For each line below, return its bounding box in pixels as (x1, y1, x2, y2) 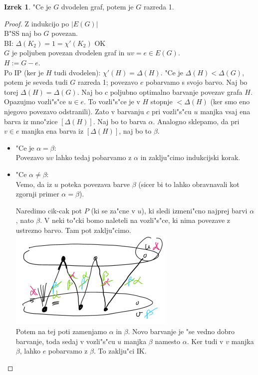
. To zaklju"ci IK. (94, 346, 147, 356)
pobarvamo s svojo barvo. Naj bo (146, 77, 248, 87)
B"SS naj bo (4, 28, 41, 38)
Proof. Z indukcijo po (4, 18, 69, 28)
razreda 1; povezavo (77, 77, 138, 87)
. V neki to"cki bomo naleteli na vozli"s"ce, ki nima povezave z (40, 215, 231, 225)
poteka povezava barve (60, 179, 130, 189)
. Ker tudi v (187, 336, 224, 346)
